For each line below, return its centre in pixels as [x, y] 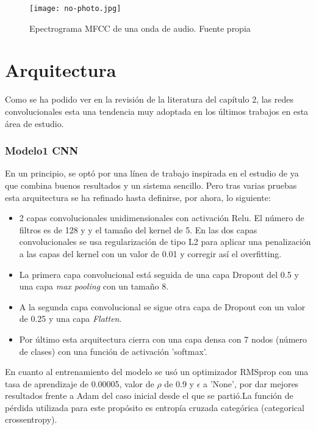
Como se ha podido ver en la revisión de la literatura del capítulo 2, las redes [149, 99]
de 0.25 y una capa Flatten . [70, 319]
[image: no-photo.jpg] [75, 9]
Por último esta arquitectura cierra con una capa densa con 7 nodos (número [163, 339]
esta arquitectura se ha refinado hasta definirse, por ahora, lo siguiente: [138, 197]
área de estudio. [34, 123]
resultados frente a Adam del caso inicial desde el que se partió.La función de [149, 395]
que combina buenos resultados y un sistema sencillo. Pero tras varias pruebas [151, 185]
